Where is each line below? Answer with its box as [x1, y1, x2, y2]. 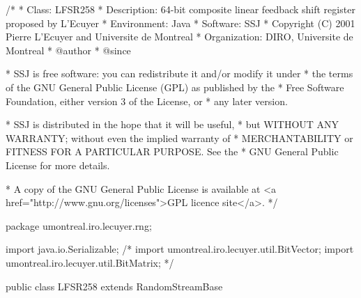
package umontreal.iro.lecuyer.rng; [6, 218, 152, 233]
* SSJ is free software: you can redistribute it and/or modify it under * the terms [6, 66, 353, 81]
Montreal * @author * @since [6, 42, 131, 57]
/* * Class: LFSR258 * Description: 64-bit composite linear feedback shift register [6, 2, 355, 16]
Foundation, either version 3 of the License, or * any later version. [6, 93, 288, 108]
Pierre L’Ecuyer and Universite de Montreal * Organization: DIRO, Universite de [6, 29, 353, 44]
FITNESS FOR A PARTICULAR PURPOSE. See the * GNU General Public [6, 144, 339, 159]
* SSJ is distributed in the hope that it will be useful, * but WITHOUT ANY [6, 117, 339, 132]
